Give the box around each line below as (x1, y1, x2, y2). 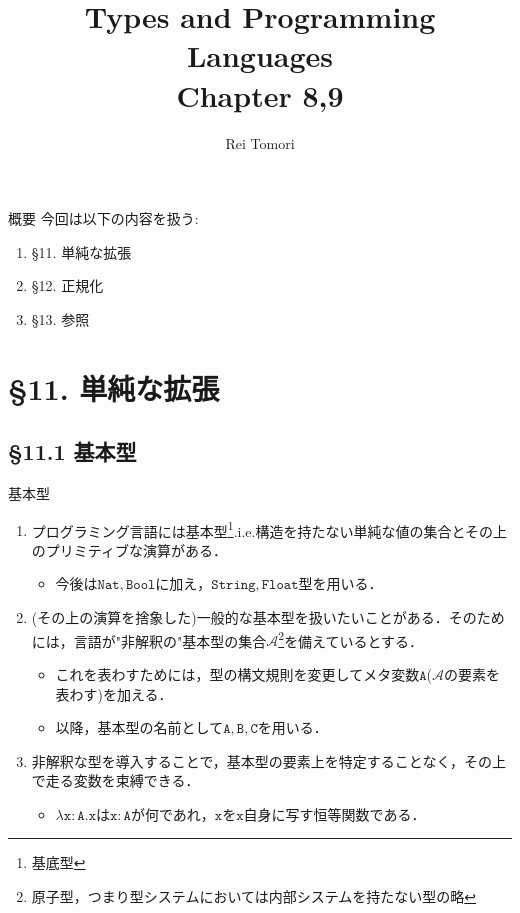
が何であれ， (130, 803, 215, 824)
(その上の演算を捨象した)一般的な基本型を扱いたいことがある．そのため (31, 607, 505, 628)
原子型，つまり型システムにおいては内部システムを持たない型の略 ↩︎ (31, 886, 476, 907)
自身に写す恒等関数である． (243, 803, 426, 824)
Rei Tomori (225, 132, 295, 153)
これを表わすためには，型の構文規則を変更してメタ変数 (55, 663, 420, 684)
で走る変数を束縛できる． (31, 770, 200, 791)
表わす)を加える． (55, 683, 173, 704)
